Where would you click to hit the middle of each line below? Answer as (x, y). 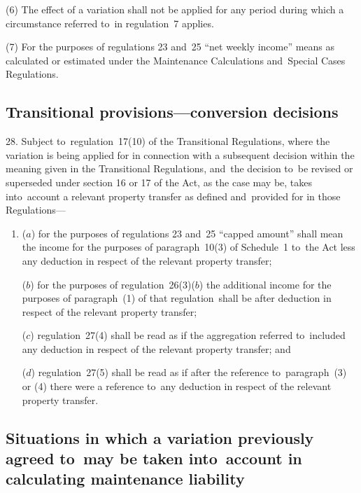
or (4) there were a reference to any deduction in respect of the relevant (177, 386)
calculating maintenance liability (125, 479)
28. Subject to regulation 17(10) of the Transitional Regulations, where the (168, 141)
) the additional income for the (265, 284)
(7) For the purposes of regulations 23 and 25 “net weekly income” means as (170, 47)
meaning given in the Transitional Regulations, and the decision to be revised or (179, 168)
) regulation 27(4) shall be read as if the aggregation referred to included (188, 335)
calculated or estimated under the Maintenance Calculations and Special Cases (176, 60)
